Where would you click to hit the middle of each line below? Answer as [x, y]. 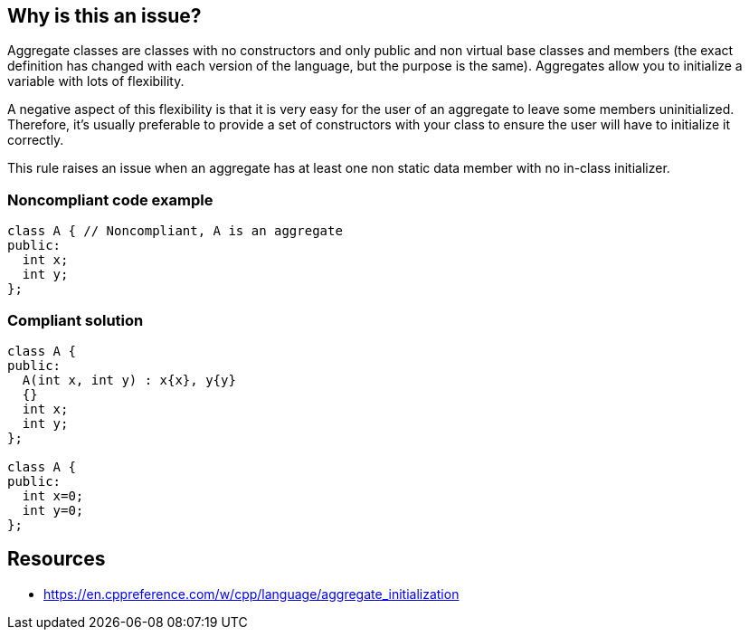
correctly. [36, 140]
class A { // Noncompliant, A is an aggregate [175, 231]
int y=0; [53, 510]
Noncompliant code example [110, 200]
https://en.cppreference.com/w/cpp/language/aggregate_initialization [251, 594]
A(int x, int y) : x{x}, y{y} [129, 380]
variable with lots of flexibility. [96, 81]
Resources [57, 559]
